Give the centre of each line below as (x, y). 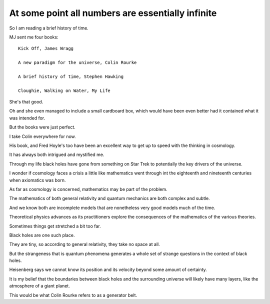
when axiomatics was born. (37, 180)
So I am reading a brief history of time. (49, 28)
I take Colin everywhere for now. (42, 136)
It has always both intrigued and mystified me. (57, 154)
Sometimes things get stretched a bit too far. (55, 226)
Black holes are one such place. (42, 235)
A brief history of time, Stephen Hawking (71, 76)
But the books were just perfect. (42, 127)
